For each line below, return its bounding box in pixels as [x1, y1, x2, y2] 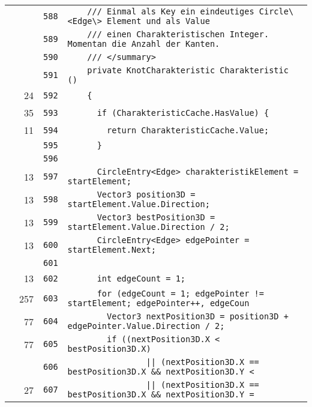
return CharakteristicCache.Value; [107, 125, 269, 135]
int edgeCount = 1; [97, 273, 186, 283]
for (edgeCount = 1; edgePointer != [97, 289, 264, 298]
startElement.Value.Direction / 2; [67, 222, 230, 232]
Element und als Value [107, 16, 210, 26]
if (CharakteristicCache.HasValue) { [97, 107, 269, 118]
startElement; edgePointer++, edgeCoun [67, 298, 250, 308]
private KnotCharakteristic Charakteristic [87, 65, 289, 75]
